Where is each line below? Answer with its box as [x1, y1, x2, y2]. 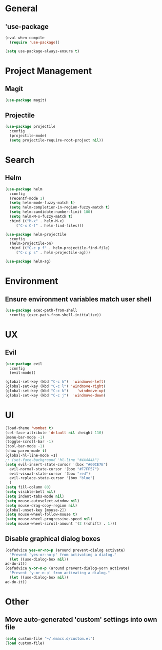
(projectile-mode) [9, 133, 47, 139]
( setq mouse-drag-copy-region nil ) [5, 503, 78, 508]
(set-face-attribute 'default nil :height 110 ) [5, 430, 104, 435]
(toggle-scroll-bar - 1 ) [5, 439, 54, 444]
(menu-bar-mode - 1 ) [5, 435, 45, 440]
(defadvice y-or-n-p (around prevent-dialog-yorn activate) [5, 566, 130, 571]
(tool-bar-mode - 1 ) [5, 444, 45, 449]
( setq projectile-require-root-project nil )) [9, 138, 104, 142]
